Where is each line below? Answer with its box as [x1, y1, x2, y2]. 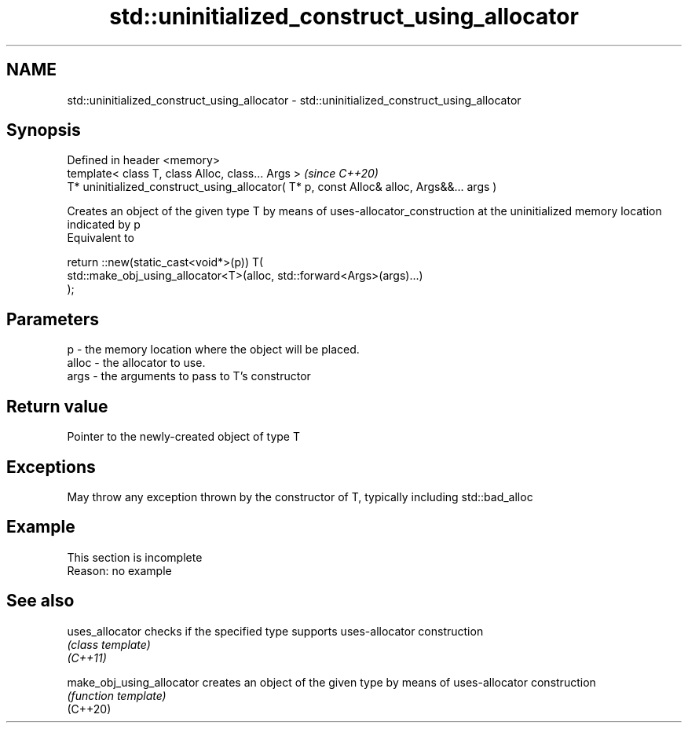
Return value [6, 396, 108, 416]
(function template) [67, 688, 167, 702]
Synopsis [6, 120, 81, 141]
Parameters [6, 309, 99, 329]
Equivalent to [67, 231, 134, 245]
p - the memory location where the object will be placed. [67, 343, 360, 357]
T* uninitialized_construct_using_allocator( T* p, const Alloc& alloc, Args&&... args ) [67, 180, 497, 194]
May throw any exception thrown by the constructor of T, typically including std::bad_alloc [67, 489, 533, 504]
